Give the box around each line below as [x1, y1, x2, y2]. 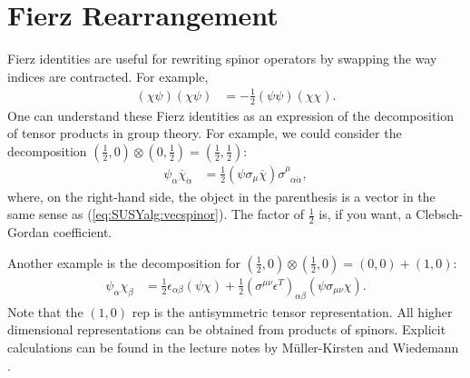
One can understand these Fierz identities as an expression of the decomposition [7, 105, 454, 124]
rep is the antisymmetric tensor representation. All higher [132, 302, 453, 321]
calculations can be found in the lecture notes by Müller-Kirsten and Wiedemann [7, 337, 459, 356]
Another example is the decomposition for [7, 253, 240, 272]
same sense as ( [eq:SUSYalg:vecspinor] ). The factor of [7, 204, 305, 224]
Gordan [7, 223, 50, 242]
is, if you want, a [318, 204, 412, 224]
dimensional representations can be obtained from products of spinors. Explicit [7, 320, 446, 339]
